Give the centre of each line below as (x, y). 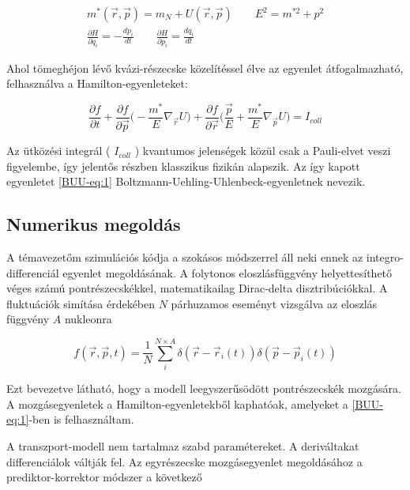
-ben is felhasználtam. (81, 419)
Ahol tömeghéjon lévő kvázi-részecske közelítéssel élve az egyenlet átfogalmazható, (205, 68)
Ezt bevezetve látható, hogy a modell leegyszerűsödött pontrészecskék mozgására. (204, 388)
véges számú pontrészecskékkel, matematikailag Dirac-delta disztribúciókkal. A (197, 288)
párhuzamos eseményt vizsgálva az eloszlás (274, 303)
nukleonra (88, 319)
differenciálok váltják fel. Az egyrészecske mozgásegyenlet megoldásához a (184, 461)
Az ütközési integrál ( (58, 151)
